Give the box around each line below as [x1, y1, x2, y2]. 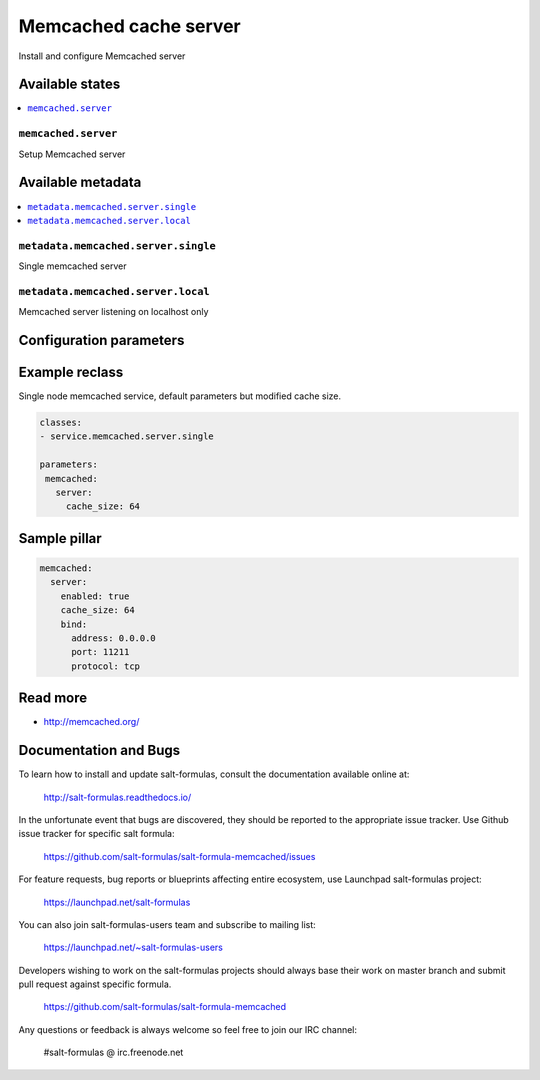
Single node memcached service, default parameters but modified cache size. [18, 390, 342, 402]
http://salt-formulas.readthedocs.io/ [43, 791, 192, 803]
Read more [18, 690, 88, 707]
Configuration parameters [18, 331, 185, 349]
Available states [18, 76, 121, 93]
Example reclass [18, 364, 124, 380]
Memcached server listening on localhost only [18, 306, 209, 318]
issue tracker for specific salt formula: [18, 828, 175, 840]
